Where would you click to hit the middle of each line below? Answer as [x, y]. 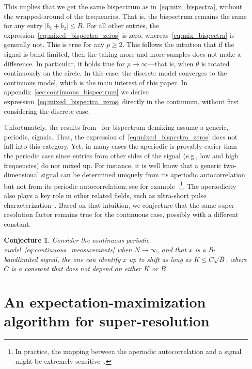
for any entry [23, 25]
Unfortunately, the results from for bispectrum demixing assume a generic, [116, 127]
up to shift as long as [160, 259]
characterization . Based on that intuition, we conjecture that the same [110, 205]
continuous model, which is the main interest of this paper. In [96, 82]
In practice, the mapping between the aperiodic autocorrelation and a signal [128, 351]
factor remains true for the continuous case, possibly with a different [137, 214]
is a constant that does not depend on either [76, 269]
